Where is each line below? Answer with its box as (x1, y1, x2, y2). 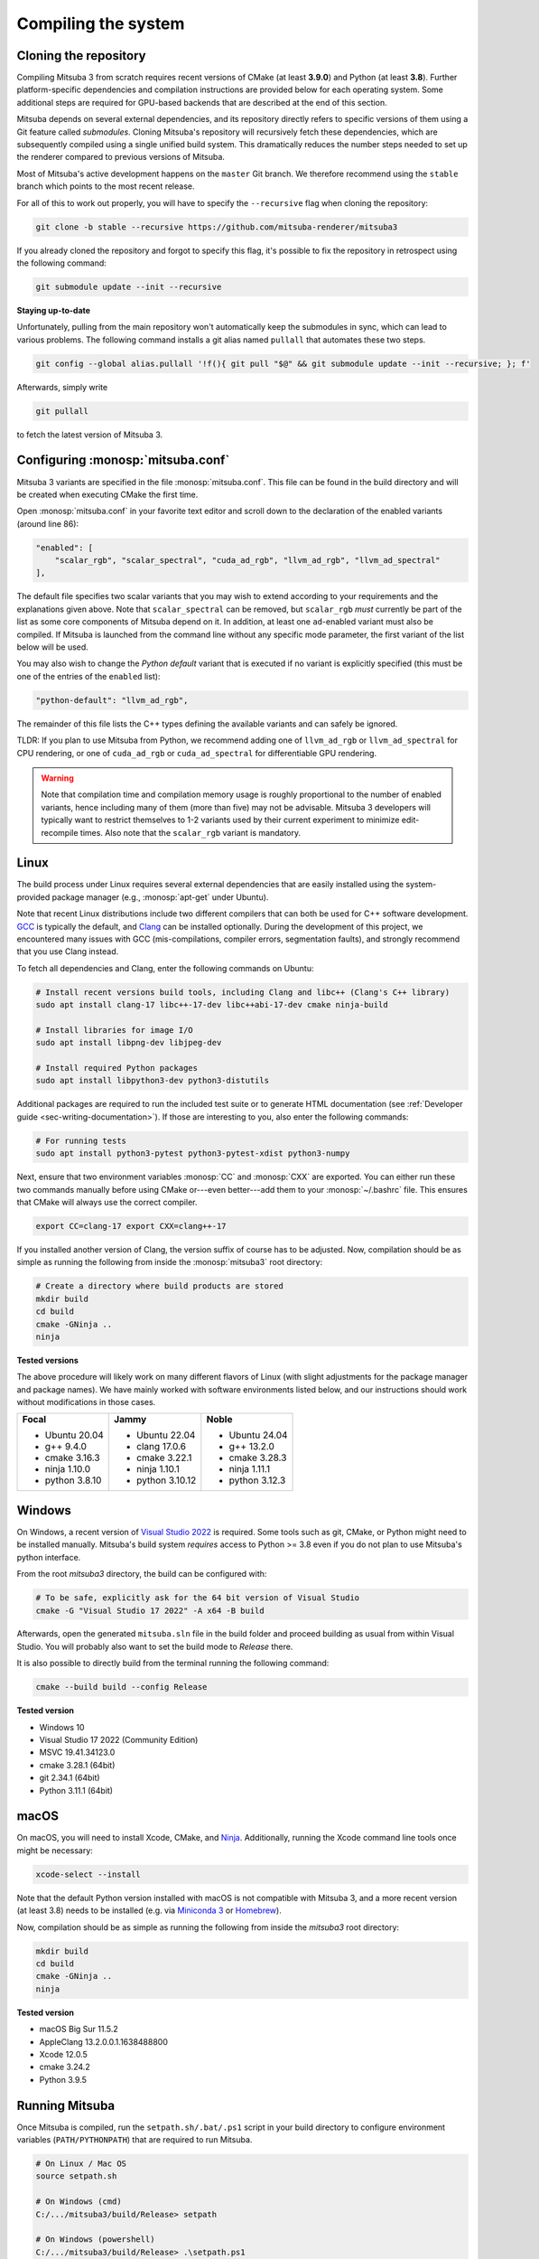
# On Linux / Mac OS (35, 2159, 126, 2169)
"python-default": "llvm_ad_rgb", (35, 695, 189, 705)
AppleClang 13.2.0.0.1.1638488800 (39, 2036, 169, 2047)
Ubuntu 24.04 (228, 1429, 288, 1441)
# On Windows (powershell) (35, 2235, 155, 2245)
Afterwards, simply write (16, 381, 108, 392)
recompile (41, 827, 79, 838)
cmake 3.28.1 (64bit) (39, 1759, 116, 1770)
